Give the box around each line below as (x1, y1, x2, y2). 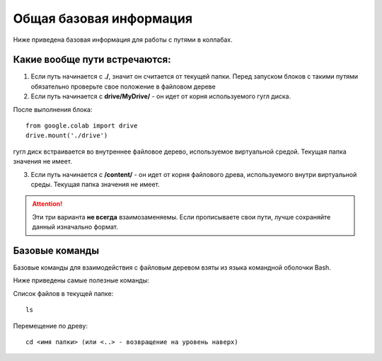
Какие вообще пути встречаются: (13, 54, 171, 66)
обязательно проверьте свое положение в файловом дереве (30, 82, 216, 91)
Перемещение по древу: (13, 321, 88, 330)
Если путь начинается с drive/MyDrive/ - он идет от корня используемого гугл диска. (30, 92, 291, 101)
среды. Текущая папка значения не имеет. (30, 180, 161, 188)
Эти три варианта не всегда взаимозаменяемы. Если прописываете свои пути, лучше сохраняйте (32, 212, 331, 221)
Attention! (32, 200, 63, 208)
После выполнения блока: (13, 105, 93, 113)
